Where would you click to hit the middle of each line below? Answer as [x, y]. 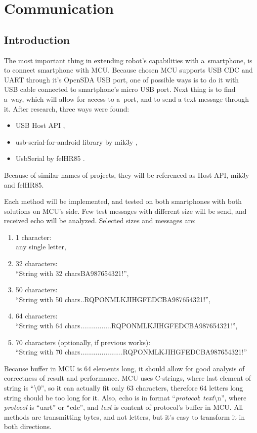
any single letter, [41, 247]
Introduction [37, 39]
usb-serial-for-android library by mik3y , [76, 141]
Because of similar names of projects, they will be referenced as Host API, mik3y [127, 175]
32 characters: [37, 263]
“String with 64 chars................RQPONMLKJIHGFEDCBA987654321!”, [127, 326]
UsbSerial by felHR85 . [50, 158]
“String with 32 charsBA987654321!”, [72, 273]
